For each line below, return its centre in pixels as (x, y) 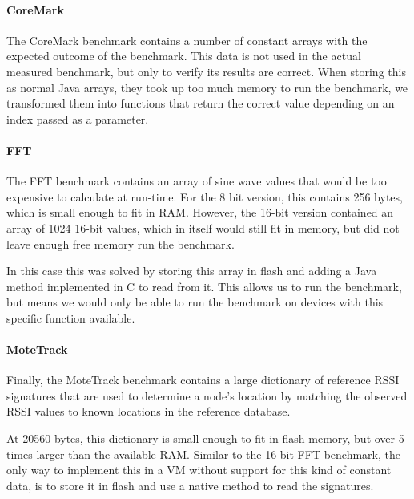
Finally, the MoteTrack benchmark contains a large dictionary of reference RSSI (203, 380)
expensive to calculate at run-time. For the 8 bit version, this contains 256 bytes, (205, 196)
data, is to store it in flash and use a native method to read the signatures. (190, 485)
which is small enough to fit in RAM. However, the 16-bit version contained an (200, 212)
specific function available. (71, 317)
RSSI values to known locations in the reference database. (149, 411)
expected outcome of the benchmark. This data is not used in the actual (184, 56)
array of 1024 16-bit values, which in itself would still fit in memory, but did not (203, 227)
